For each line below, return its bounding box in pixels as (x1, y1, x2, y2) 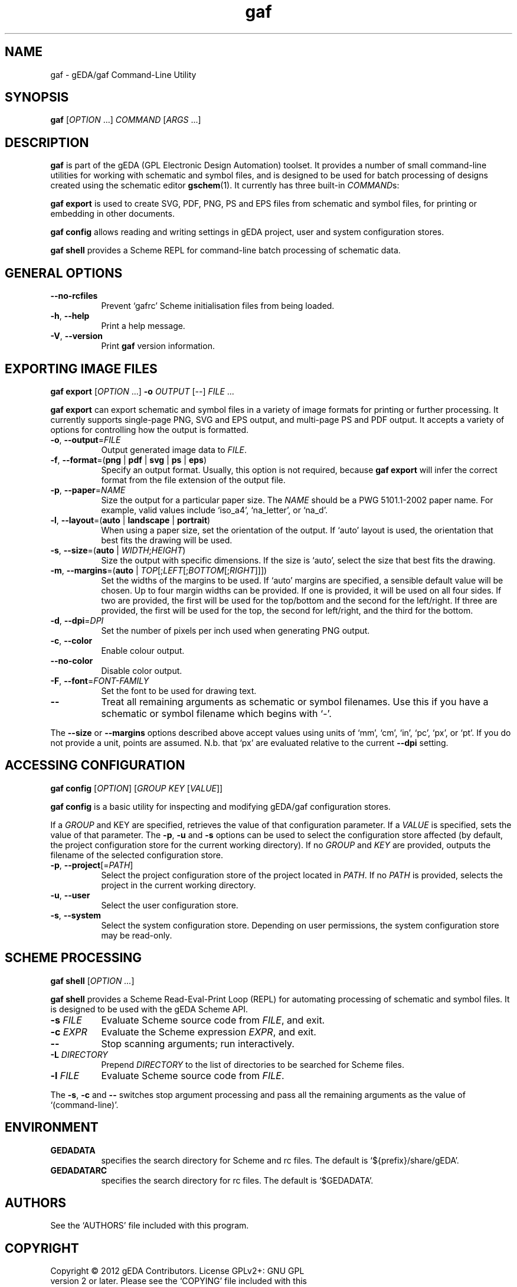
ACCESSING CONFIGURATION (5, 758, 185, 773)
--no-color (50, 655, 93, 666)
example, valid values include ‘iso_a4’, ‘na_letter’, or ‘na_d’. (101, 504, 328, 515)
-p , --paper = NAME (50, 484, 126, 495)
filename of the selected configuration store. (50, 849, 223, 860)
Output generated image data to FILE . (101, 444, 247, 455)
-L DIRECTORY (50, 1049, 108, 1060)
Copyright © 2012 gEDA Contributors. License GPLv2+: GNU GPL (50, 1266, 305, 1276)
